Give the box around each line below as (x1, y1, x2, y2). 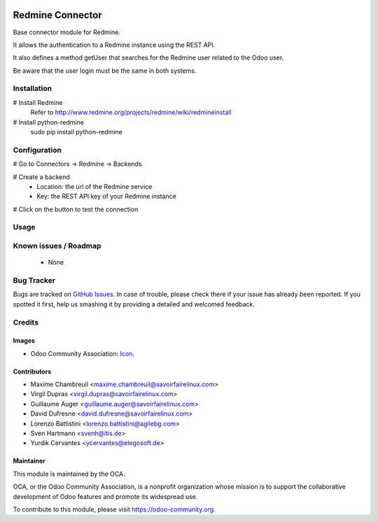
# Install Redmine (13, 98, 63, 106)
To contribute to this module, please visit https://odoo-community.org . (13, 505, 216, 514)
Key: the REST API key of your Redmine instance (36, 192, 176, 201)
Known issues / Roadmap (13, 241, 101, 251)
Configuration (13, 145, 62, 155)
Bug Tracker (13, 275, 56, 285)
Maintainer (13, 457, 45, 465)
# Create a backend (13, 172, 70, 181)
